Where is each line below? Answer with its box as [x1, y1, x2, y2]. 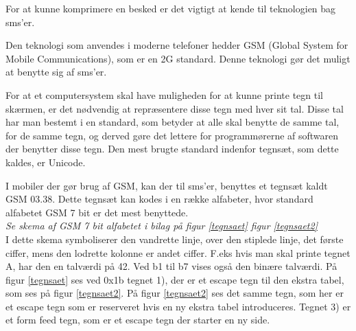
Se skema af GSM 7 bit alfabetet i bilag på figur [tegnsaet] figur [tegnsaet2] [5, 218, 318, 233]
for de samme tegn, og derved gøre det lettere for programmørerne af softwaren [5, 128, 339, 142]
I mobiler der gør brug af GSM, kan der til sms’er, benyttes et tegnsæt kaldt [5, 178, 328, 192]
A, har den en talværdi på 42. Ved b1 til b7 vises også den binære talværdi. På [5, 259, 337, 273]
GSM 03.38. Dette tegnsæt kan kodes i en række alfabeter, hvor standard [5, 192, 313, 206]
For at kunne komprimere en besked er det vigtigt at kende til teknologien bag [5, 1, 336, 15]
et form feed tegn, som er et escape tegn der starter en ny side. [5, 312, 270, 327]
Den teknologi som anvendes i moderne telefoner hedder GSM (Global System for [5, 38, 348, 52]
